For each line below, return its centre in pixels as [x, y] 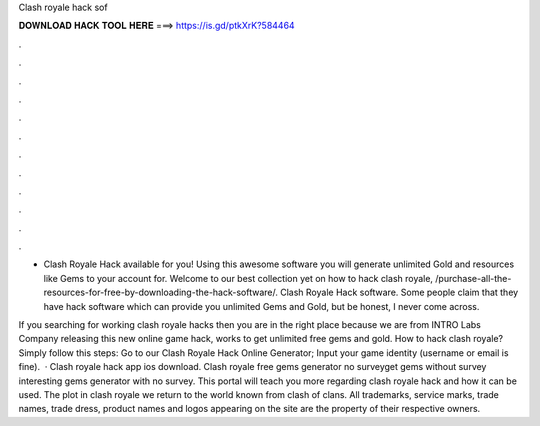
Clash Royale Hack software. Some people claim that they [399, 292]
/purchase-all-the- [473, 278]
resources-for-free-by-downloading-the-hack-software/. [161, 292]
